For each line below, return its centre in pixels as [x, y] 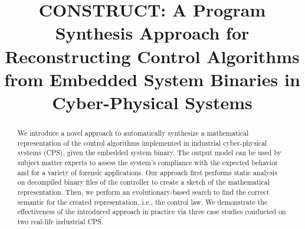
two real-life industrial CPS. [60, 221]
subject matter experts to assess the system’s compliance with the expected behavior [148, 162]
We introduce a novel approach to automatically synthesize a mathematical [133, 133]
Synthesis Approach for [152, 33]
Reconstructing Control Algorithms [152, 56]
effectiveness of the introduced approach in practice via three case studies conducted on [152, 212]
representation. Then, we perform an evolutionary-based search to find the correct [143, 192]
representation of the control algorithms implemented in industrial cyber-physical [142, 143]
